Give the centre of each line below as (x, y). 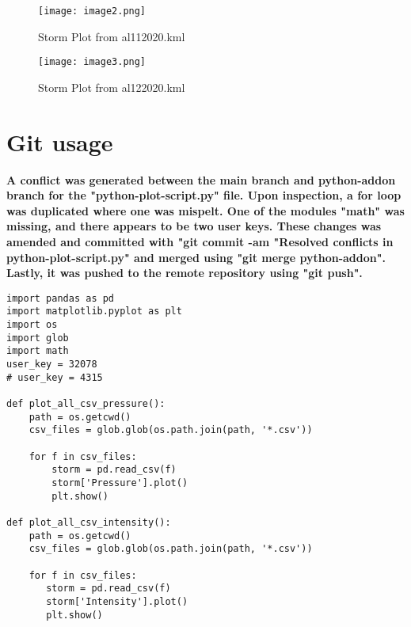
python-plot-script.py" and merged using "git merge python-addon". (196, 257)
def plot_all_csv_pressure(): (86, 404)
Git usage (60, 141)
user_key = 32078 (52, 365)
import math (38, 351)
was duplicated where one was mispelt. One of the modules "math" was (205, 210)
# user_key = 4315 (55, 377)
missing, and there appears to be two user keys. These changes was (194, 226)
